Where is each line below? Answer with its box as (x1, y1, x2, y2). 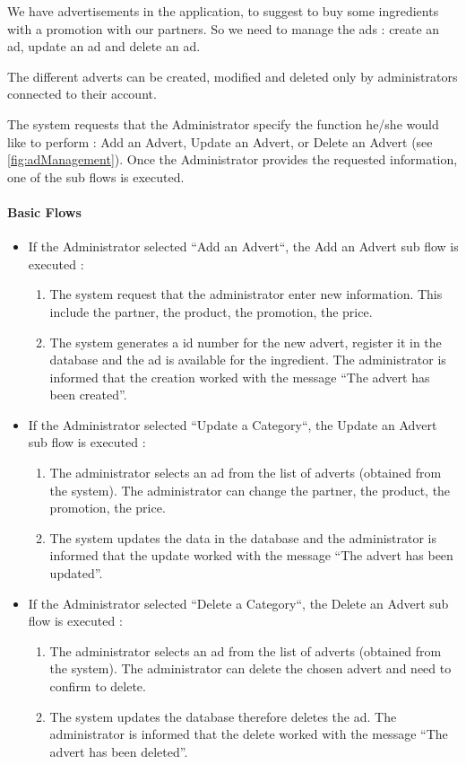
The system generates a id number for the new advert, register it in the (49, 332, 442, 351)
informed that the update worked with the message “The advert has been (49, 546, 453, 565)
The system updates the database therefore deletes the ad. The (49, 707, 397, 725)
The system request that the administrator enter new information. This (49, 285, 443, 303)
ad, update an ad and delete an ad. (7, 37, 201, 56)
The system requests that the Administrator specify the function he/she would (7, 114, 439, 133)
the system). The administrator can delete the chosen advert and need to (49, 659, 452, 678)
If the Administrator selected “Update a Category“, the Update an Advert (28, 415, 437, 434)
